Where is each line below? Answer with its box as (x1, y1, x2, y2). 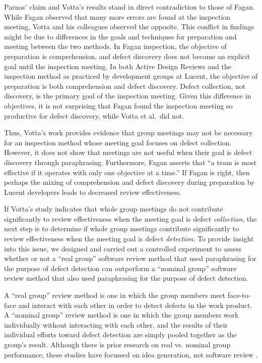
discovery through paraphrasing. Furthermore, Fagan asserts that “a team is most (4, 157, 256, 167)
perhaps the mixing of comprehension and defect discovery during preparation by (4, 177, 255, 187)
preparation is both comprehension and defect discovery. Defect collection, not (4, 80, 246, 91)
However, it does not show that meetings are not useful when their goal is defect (4, 147, 252, 158)
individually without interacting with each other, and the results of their (4, 319, 228, 330)
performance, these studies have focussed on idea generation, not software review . (4, 349, 258, 359)
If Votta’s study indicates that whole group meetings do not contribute (4, 203, 223, 214)
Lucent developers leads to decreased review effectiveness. (4, 186, 182, 197)
